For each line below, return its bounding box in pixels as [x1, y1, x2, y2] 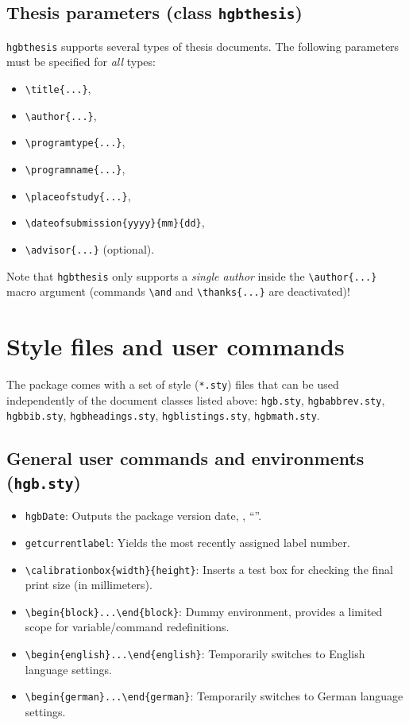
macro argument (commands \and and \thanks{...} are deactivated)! [6, 283, 350, 300]
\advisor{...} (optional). [25, 240, 155, 257]
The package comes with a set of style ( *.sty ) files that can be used [6, 376, 339, 393]
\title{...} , [25, 80, 91, 97]
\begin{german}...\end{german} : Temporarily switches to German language [25, 688, 403, 704]
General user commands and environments [6, 446, 365, 471]
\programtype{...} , [25, 134, 125, 150]
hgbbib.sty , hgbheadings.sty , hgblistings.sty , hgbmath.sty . [6, 407, 320, 424]
